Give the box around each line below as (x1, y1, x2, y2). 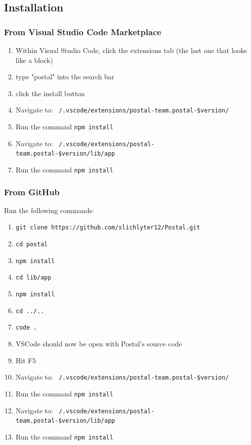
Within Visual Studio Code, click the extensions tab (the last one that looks (15, 45, 247, 55)
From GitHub (4, 185, 60, 198)
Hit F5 (15, 355, 36, 365)
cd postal (15, 241, 48, 248)
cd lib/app (15, 274, 51, 281)
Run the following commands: (4, 205, 94, 215)
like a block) (15, 55, 53, 65)
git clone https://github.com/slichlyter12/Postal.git (15, 224, 201, 231)
